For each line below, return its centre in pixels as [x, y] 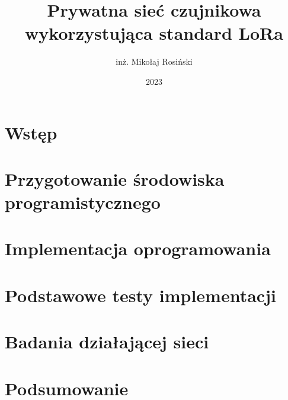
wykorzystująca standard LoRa [154, 33]
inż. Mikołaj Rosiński [154, 61]
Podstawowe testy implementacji [140, 295]
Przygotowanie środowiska [115, 178]
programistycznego [83, 202]
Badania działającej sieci [107, 342]
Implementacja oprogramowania [138, 248]
